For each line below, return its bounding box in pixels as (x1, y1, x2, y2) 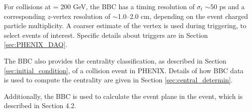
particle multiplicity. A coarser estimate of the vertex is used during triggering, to (4, 20, 247, 31)
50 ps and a (210, 1, 245, 11)
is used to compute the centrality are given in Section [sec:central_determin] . (4, 75, 233, 85)
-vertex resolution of (50, 11, 110, 21)
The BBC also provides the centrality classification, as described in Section (4, 55, 227, 65)
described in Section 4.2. (4, 100, 77, 111)
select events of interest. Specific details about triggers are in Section (4, 30, 208, 40)
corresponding (4, 11, 46, 21)
